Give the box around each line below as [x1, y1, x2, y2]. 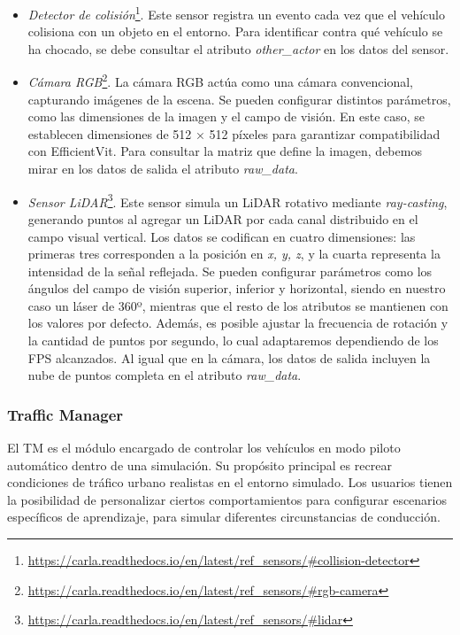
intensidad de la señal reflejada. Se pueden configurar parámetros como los [27, 261, 433, 280]
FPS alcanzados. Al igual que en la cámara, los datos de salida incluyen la [27, 348, 431, 367]
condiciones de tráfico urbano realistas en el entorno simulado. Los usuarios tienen [7, 473, 453, 492]
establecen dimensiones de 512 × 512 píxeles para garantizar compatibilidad [27, 124, 441, 143]
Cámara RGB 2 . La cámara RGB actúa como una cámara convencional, [27, 70, 413, 91]
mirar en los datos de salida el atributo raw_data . [27, 159, 298, 178]
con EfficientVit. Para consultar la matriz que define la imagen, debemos [27, 142, 422, 160]
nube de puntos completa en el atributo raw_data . [27, 366, 302, 384]
